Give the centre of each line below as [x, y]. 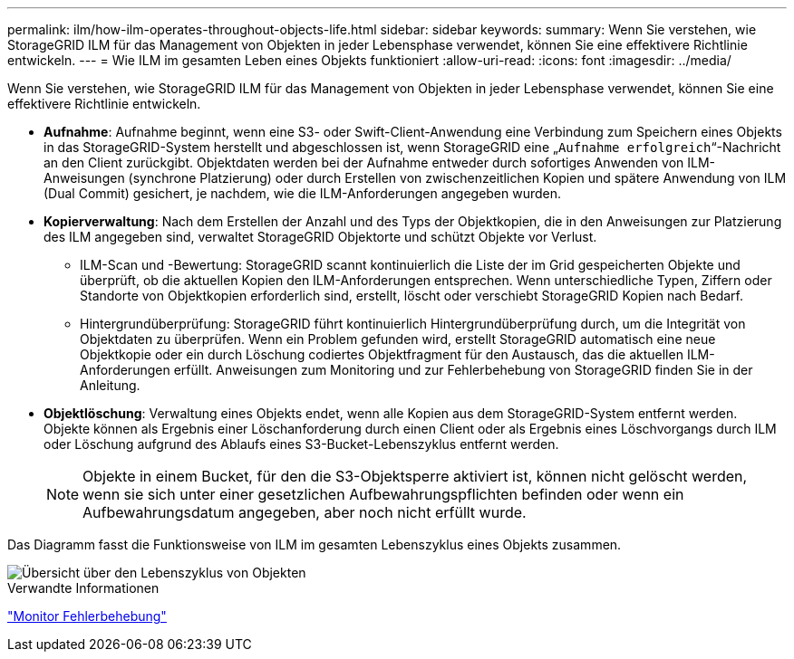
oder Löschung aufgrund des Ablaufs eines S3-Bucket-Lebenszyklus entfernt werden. [301, 444]
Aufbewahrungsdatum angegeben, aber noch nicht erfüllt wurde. [305, 512]
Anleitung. [110, 385]
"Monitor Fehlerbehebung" [87, 616]
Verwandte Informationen [83, 588]
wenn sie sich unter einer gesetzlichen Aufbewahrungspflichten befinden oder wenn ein [383, 494]
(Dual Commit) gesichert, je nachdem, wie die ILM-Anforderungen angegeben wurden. [303, 193]
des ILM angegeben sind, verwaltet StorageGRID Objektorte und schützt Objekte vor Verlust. [320, 237]
